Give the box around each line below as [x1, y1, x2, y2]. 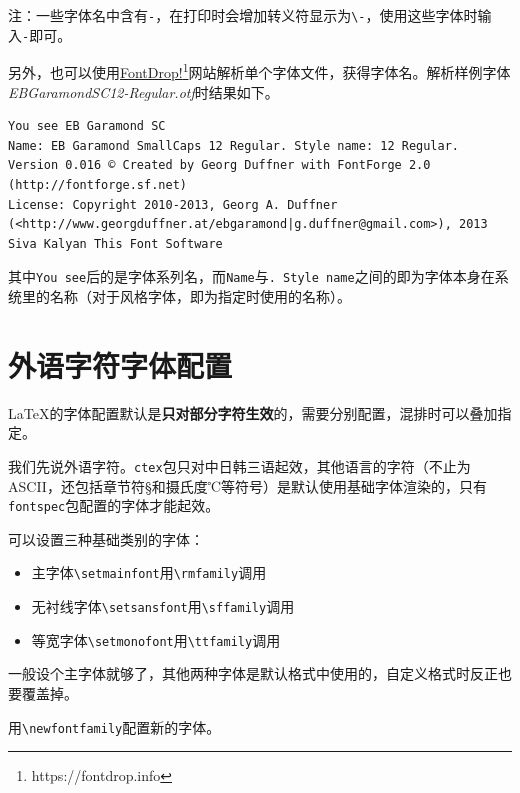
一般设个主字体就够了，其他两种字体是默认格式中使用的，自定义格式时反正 [8, 663, 498, 684]
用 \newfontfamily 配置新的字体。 [8, 716, 221, 737]
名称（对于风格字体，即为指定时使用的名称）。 [49, 285, 351, 306]
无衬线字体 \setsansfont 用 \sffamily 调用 [31, 596, 295, 617]
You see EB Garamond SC [8, 119, 166, 134]
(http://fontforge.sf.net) [8, 177, 187, 192]
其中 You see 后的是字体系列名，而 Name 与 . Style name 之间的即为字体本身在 [8, 266, 495, 287]
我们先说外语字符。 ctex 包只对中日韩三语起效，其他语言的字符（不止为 [8, 455, 471, 476]
